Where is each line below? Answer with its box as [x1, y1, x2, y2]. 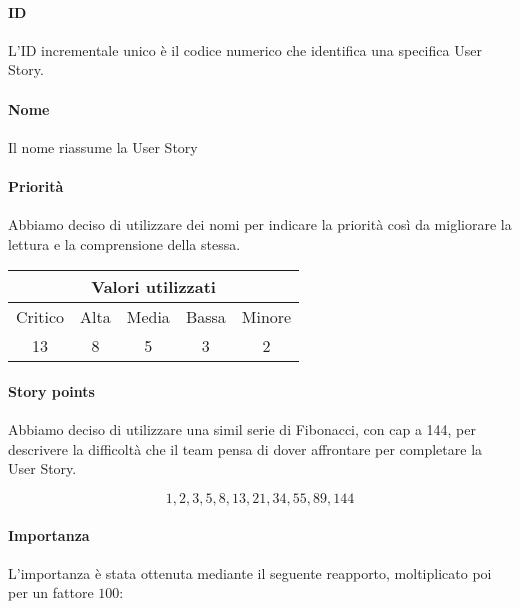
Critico [16, 305, 65, 329]
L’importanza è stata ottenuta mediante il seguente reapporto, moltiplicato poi [8, 562, 492, 583]
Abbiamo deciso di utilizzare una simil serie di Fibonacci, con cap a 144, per [8, 419, 476, 440]
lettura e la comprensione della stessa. [8, 233, 241, 254]
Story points [8, 380, 95, 401]
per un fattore [8, 582, 94, 603]
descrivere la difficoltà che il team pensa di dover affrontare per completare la [8, 438, 483, 459]
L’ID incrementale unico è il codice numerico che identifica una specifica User [8, 39, 482, 60]
